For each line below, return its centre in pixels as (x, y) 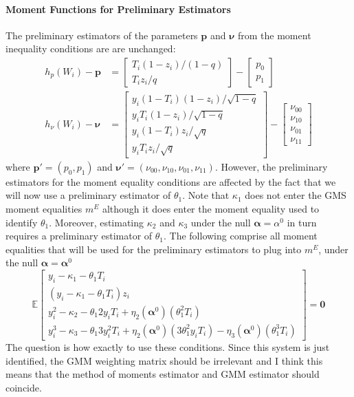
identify (22, 222)
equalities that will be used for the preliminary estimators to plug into (154, 249)
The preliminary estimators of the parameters (102, 35)
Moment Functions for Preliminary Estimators (118, 9)
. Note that (206, 195)
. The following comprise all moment (241, 236)
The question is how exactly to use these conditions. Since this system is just (168, 346)
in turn (302, 222)
